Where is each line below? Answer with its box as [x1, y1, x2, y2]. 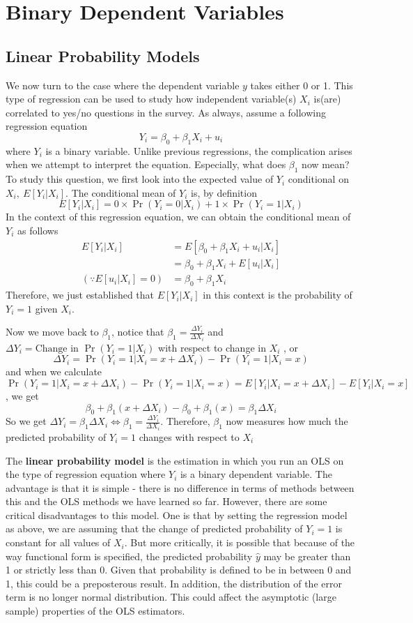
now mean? [302, 157, 350, 172]
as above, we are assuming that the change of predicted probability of [6, 521, 303, 536]
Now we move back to [6, 324, 99, 339]
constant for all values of [6, 535, 111, 550]
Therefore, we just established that [6, 287, 155, 302]
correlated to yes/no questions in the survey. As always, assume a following [6, 105, 326, 119]
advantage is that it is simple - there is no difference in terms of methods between [6, 480, 354, 495]
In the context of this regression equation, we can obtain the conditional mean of [6, 209, 351, 224]
